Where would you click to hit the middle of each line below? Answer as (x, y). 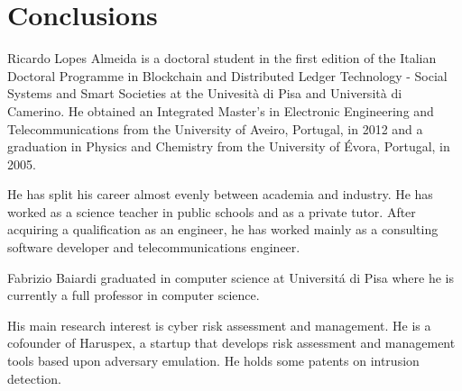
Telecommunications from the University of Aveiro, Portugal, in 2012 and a (215, 128)
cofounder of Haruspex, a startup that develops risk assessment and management (231, 343)
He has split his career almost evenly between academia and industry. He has (220, 194)
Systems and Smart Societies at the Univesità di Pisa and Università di (205, 93)
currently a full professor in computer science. (134, 295)
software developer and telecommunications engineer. (154, 247)
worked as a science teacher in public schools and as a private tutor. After (212, 211)
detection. (34, 378)
